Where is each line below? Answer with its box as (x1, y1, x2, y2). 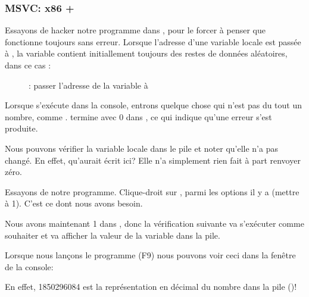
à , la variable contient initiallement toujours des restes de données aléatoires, (5, 47, 288, 60)
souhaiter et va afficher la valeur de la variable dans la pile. (5, 229, 220, 241)
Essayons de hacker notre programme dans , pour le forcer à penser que (5, 24, 266, 36)
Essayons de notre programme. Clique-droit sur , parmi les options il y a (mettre (5, 185, 299, 198)
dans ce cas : (5, 59, 51, 71)
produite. (5, 122, 38, 135)
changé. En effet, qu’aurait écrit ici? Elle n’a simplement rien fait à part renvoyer (5, 154, 301, 166)
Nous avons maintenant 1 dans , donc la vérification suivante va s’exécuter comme (5, 217, 304, 229)
